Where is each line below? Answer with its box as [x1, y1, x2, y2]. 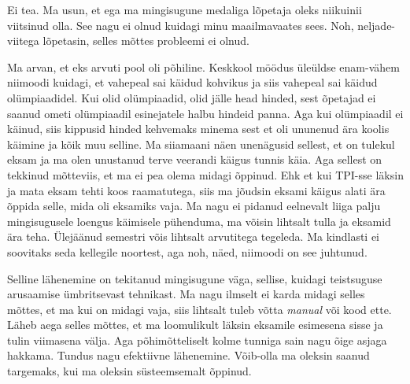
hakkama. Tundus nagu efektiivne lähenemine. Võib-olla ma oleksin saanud [7, 347, 370, 364]
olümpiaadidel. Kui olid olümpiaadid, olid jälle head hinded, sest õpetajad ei [7, 89, 376, 105]
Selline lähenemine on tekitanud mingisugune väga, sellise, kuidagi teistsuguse [7, 270, 382, 286]
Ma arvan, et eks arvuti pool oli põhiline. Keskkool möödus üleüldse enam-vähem [7, 58, 400, 75]
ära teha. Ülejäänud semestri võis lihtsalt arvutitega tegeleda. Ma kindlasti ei [7, 228, 380, 245]
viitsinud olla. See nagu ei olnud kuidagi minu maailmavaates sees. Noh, [7, 17, 354, 33]
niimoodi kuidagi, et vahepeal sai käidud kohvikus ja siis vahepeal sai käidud [7, 74, 378, 90]
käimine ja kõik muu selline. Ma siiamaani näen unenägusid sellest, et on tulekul [7, 135, 395, 152]
